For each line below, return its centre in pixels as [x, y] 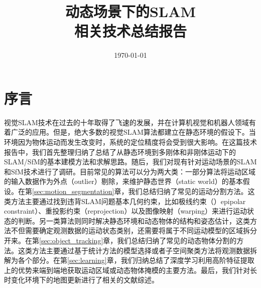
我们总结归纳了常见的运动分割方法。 [188, 191]
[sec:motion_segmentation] [73, 191]
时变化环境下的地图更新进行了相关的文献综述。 [81, 280]
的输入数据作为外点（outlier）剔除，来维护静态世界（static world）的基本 [123, 181]
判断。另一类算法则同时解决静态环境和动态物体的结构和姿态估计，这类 [134, 220]
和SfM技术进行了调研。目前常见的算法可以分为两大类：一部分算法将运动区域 [130, 171]
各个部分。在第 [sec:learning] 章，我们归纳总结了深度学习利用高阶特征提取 [136, 260]
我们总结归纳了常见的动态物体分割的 [177, 240]
